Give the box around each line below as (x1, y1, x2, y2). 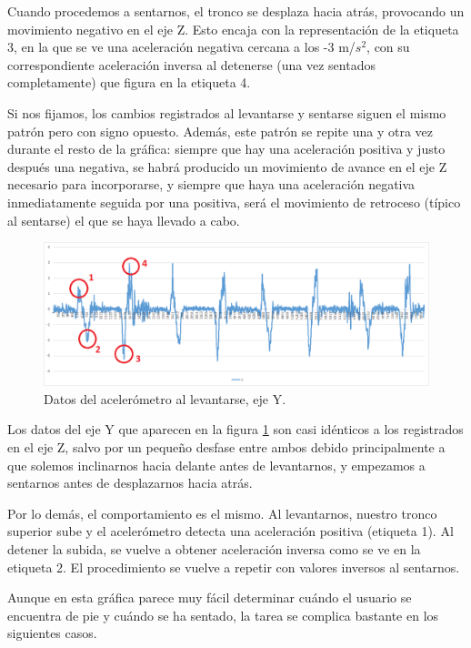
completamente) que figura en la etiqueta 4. (7, 73, 251, 92)
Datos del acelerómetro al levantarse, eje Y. (44, 389, 286, 408)
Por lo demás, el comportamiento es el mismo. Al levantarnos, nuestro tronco (7, 503, 437, 522)
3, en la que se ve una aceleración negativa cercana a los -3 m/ (7, 37, 356, 56)
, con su (366, 37, 410, 56)
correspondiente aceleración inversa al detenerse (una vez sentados (7, 55, 376, 74)
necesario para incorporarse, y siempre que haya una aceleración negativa (7, 175, 416, 194)
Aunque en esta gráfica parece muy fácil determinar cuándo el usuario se (7, 588, 412, 607)
